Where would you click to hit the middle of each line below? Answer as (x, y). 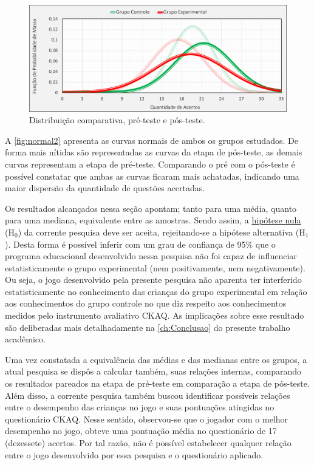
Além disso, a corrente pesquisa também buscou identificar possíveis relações (148, 395)
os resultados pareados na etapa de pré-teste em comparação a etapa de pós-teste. (157, 383)
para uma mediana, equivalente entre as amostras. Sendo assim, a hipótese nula (153, 220)
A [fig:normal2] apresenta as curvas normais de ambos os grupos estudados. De (152, 140)
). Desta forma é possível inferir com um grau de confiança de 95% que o (140, 244)
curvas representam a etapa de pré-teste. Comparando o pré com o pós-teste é (150, 164)
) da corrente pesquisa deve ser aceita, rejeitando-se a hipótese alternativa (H (162, 232)
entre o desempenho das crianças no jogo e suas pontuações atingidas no (140, 407)
